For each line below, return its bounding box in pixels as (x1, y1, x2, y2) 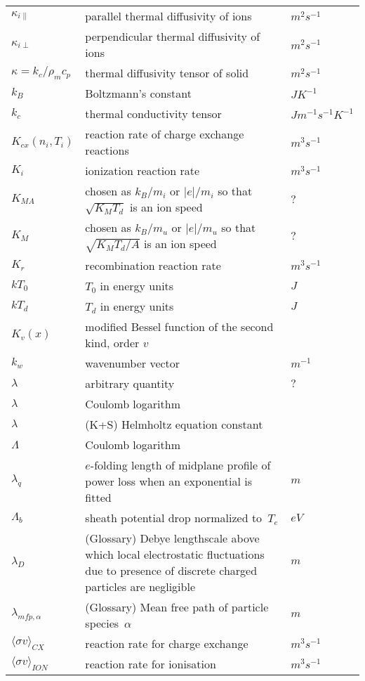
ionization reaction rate (85, 162, 200, 179)
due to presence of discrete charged (85, 562, 258, 578)
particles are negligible (85, 578, 195, 595)
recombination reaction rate (85, 257, 221, 273)
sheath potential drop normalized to (85, 509, 263, 526)
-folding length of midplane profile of (90, 456, 271, 473)
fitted (85, 488, 112, 505)
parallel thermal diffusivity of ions (85, 8, 252, 24)
